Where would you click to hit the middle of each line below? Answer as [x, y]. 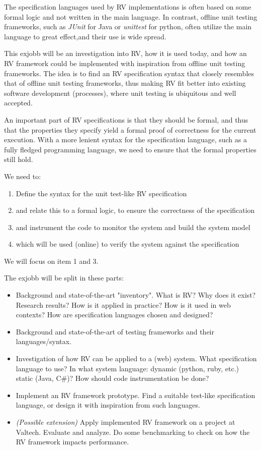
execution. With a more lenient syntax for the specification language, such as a [125, 139]
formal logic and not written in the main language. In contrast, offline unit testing [131, 16]
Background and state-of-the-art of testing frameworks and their [115, 331]
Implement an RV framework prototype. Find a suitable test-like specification [136, 395]
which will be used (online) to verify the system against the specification [127, 244]
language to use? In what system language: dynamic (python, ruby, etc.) [127, 368]
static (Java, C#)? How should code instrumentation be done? [112, 378]
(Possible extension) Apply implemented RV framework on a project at [125, 422]
